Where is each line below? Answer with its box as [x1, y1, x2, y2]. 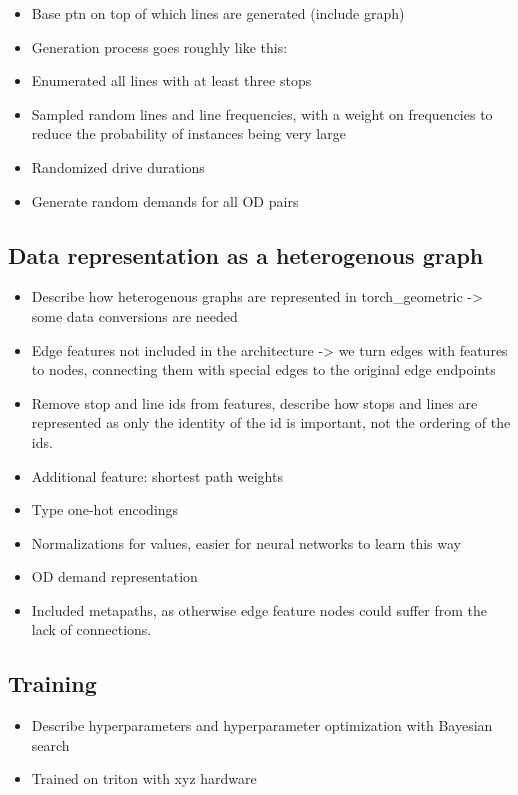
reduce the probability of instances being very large [31, 123, 346, 144]
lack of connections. [31, 619, 152, 640]
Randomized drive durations [31, 156, 205, 177]
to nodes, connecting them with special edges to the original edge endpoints [31, 359, 496, 380]
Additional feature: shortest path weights [31, 465, 283, 486]
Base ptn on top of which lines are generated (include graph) [31, 3, 405, 23]
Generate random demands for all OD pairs [31, 190, 299, 211]
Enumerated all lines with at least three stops [31, 70, 312, 91]
